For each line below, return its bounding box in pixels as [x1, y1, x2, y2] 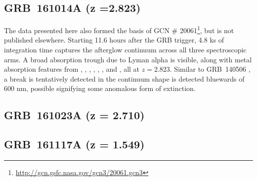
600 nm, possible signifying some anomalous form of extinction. [4, 83, 196, 93]
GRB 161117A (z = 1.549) [4, 136, 145, 152]
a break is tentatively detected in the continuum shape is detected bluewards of [4, 73, 245, 84]
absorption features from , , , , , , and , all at [4, 64, 140, 74]
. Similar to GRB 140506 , [170, 64, 251, 74]
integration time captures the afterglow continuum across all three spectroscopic [4, 45, 247, 55]
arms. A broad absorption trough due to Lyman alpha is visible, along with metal [4, 54, 252, 64]
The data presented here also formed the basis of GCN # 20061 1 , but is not [4, 24, 234, 35]
